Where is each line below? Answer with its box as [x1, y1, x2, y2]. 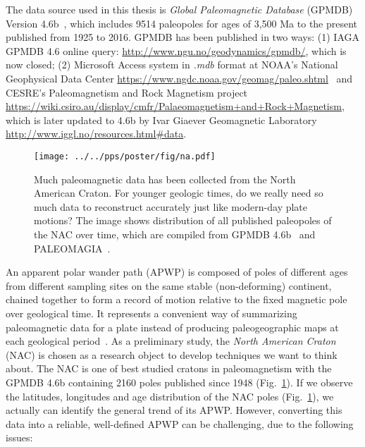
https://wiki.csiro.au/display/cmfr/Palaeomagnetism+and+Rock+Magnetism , [6, 99, 345, 114]
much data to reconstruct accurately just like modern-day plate [34, 199, 308, 214]
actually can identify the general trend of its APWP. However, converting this [6, 403, 342, 417]
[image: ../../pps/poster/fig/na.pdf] [34, 151, 216, 161]
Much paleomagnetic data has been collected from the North [34, 171, 296, 186]
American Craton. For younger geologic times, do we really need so [34, 185, 323, 200]
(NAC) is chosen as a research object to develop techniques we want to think [6, 347, 338, 362]
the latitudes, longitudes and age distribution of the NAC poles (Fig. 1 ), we [6, 388, 334, 403]
